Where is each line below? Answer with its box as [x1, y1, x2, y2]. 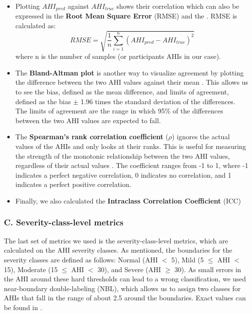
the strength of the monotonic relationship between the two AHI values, [15, 150, 230, 161]
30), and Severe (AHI [97, 264, 161, 274]
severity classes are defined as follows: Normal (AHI [4, 254, 158, 264]
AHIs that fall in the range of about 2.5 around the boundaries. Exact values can [4, 293, 246, 303]
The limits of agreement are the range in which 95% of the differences [15, 106, 223, 116]
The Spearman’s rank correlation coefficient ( [15, 131, 168, 142]
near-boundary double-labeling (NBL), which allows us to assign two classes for [4, 283, 241, 293]
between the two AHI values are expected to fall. [15, 115, 161, 125]
